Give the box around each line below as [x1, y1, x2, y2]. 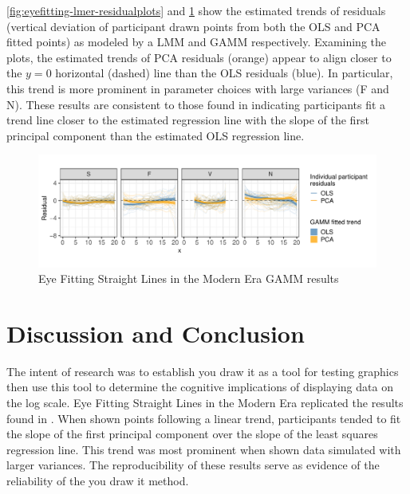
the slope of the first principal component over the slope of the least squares [6, 425, 378, 442]
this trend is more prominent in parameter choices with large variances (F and [6, 80, 389, 96]
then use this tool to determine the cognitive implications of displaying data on [6, 378, 393, 395]
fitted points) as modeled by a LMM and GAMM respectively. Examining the [6, 33, 387, 50]
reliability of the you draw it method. [6, 472, 189, 488]
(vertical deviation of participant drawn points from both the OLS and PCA [6, 18, 380, 34]
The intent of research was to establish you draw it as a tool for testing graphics [6, 363, 399, 379]
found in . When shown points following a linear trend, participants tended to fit [6, 410, 401, 426]
